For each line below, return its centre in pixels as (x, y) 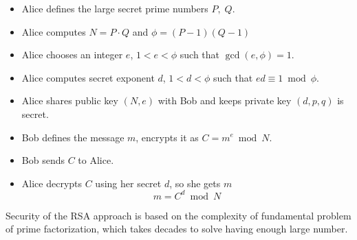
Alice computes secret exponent (88, 77)
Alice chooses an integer (72, 55)
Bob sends (43, 160)
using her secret (128, 183)
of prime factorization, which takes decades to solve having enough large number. (177, 229)
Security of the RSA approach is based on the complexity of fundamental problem (178, 215)
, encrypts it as (167, 137)
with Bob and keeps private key (225, 100)
